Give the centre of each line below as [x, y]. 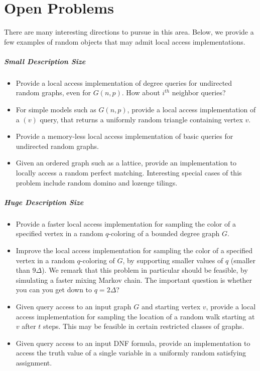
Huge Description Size [44, 202]
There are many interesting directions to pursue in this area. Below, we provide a [129, 32]
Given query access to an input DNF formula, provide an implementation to [133, 343]
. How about [141, 92]
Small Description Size [45, 61]
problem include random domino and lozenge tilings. [97, 182]
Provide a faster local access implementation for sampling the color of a [126, 223]
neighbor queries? [199, 92]
